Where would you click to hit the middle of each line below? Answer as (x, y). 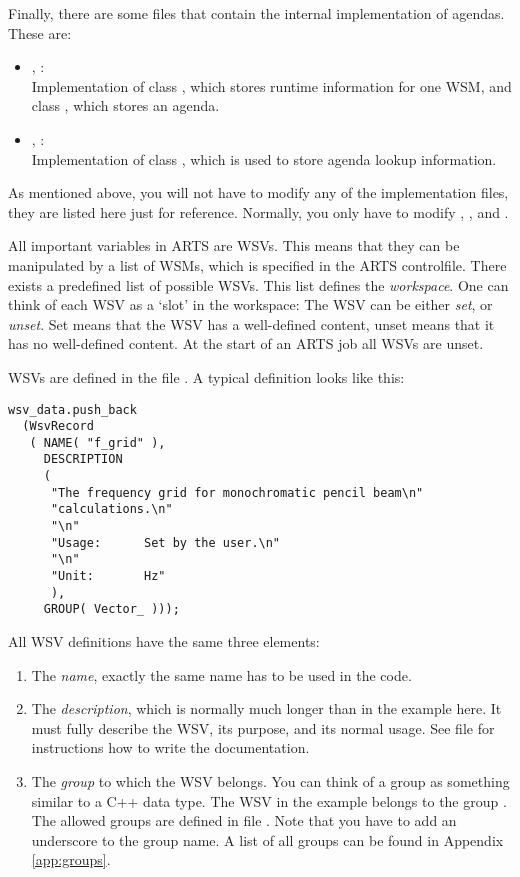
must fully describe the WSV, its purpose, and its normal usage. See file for (263, 727)
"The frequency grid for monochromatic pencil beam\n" (237, 492)
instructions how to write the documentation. (170, 747)
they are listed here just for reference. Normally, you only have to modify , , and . (258, 211)
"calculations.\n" (111, 509)
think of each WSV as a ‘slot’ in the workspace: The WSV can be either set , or (250, 304)
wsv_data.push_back (72, 409)
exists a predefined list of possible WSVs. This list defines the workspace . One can (258, 284)
